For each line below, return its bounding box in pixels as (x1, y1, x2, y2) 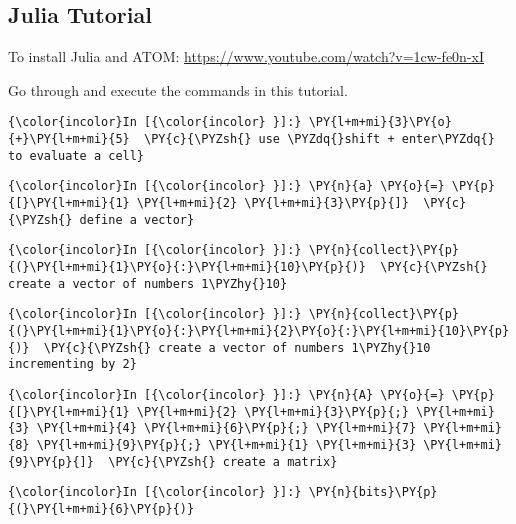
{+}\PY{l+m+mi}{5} (8, 132, 130, 147)
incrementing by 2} (8, 357, 137, 372)
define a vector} (79, 212, 195, 227)
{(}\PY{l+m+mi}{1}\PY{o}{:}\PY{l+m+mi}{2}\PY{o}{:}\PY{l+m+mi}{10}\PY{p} (8, 323, 510, 338)
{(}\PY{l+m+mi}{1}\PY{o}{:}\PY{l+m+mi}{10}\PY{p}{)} (8, 259, 366, 274)
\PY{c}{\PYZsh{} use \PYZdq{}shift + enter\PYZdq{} (144, 132, 495, 147)
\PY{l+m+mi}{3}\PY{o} (308, 115, 452, 130)
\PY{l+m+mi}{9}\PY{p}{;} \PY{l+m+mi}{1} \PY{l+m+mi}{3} (36, 437, 417, 452)
